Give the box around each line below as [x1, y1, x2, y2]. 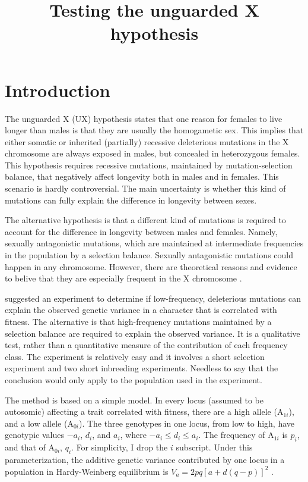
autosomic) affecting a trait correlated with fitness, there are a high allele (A [5, 405, 284, 418]
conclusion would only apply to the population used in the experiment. [5, 373, 262, 386]
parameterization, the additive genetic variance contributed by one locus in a [5, 453, 285, 465]
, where [120, 428, 147, 441]
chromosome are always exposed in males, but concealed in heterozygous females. [5, 147, 300, 159]
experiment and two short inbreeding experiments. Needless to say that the [5, 362, 278, 374]
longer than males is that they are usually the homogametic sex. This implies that [5, 124, 304, 136]
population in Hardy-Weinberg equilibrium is [5, 465, 169, 477]
